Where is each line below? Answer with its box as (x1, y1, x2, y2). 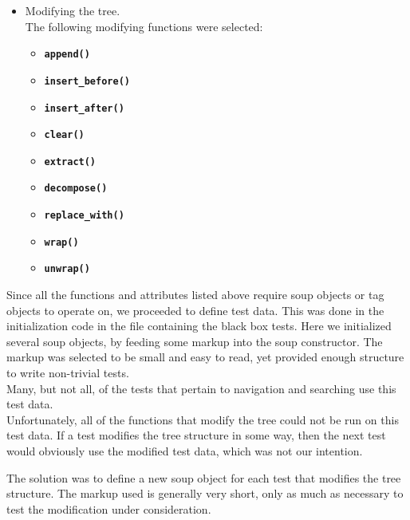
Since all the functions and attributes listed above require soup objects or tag (6, 286, 384, 303)
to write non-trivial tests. (6, 364, 129, 381)
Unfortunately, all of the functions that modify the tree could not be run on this (6, 411, 399, 427)
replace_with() (44, 210, 124, 222)
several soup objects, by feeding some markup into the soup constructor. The (6, 333, 383, 349)
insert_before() (44, 75, 130, 87)
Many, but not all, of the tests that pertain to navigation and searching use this (6, 380, 396, 396)
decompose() (44, 183, 108, 195)
